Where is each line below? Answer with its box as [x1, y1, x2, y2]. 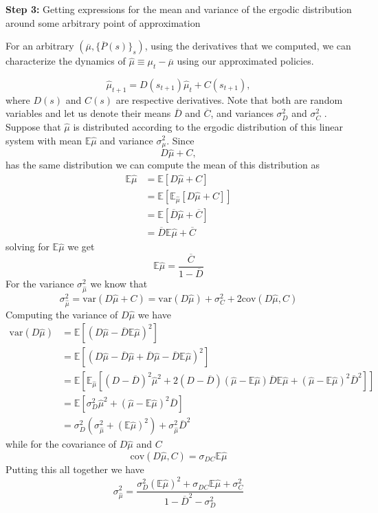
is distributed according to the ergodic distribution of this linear [73, 119, 343, 133]
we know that [90, 276, 148, 291]
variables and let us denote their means [5, 106, 171, 120]
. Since [166, 133, 194, 147]
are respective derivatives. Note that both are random [115, 92, 343, 107]
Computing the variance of [5, 307, 118, 321]
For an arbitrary [5, 39, 74, 53]
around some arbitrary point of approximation [5, 15, 201, 30]
